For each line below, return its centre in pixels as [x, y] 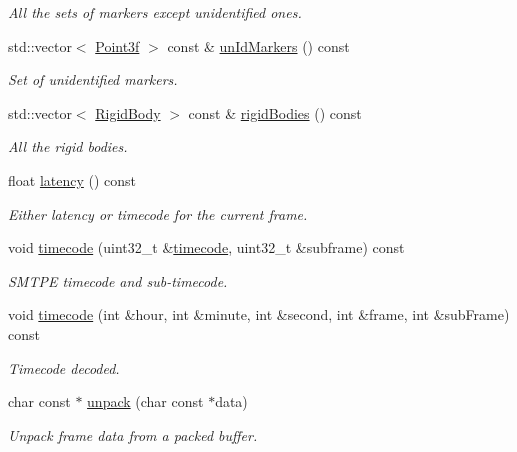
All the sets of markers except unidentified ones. [155, 12]
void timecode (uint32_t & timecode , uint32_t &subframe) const [206, 247]
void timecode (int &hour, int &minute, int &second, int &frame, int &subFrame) [259, 314]
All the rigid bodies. [68, 146]
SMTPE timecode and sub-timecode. [118, 280]
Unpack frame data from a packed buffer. [133, 434]
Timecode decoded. [64, 367]
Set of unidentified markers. [93, 79]
